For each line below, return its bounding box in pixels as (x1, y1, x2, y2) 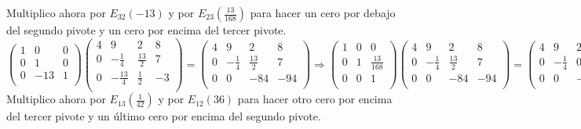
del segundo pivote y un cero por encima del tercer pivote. (6, 22, 287, 38)
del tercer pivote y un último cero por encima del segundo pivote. (6, 108, 321, 124)
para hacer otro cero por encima (237, 91, 393, 107)
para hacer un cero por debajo (250, 5, 396, 20)
